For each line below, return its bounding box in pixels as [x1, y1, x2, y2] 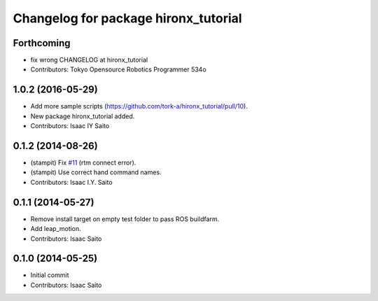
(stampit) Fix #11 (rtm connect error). [30, 158, 136, 167]
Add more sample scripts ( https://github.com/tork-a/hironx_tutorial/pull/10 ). [30, 102, 248, 111]
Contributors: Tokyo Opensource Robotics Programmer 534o [30, 65, 206, 73]
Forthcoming [13, 37, 71, 49]
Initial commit [30, 271, 69, 279]
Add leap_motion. [30, 225, 82, 233]
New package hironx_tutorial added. [30, 112, 135, 120]
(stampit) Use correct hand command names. [30, 168, 162, 176]
